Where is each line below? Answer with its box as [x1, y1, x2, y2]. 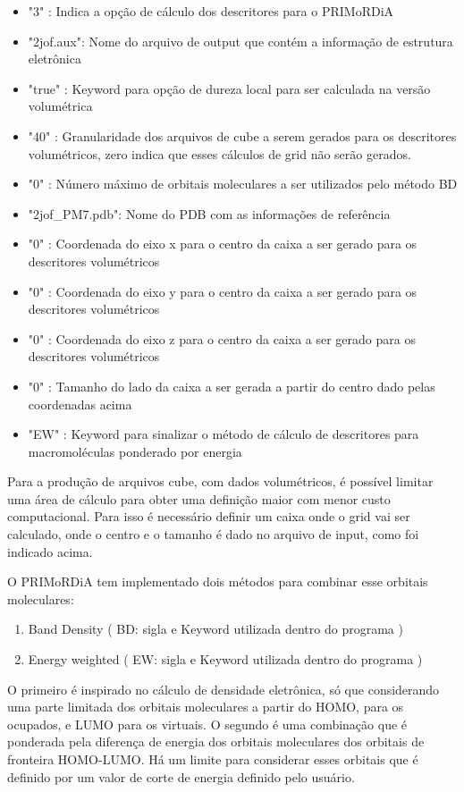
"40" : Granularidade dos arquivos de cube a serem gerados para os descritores [28, 126, 457, 145]
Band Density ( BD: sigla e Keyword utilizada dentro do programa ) [28, 619, 403, 638]
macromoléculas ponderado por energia [28, 442, 242, 460]
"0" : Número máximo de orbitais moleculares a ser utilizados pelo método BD [28, 174, 458, 193]
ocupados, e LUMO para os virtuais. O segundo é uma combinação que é [7, 714, 408, 733]
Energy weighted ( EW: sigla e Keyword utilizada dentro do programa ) [28, 650, 423, 669]
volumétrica [28, 97, 93, 115]
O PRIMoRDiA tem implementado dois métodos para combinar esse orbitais [7, 572, 428, 591]
